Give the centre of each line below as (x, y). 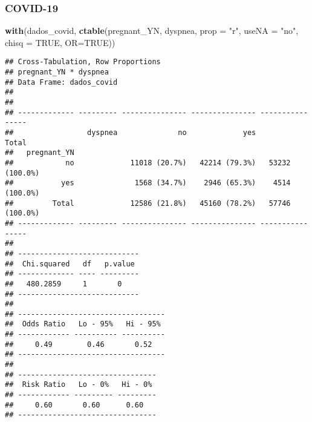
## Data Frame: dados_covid (61, 82)
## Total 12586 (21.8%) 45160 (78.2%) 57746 (148, 203)
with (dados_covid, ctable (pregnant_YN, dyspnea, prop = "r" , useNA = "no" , (152, 31)
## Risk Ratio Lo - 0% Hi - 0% (79, 385)
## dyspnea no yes (131, 133)
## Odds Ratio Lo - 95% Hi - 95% (83, 324)
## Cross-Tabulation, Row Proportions (83, 62)
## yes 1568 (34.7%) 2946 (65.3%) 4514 (148, 183)
